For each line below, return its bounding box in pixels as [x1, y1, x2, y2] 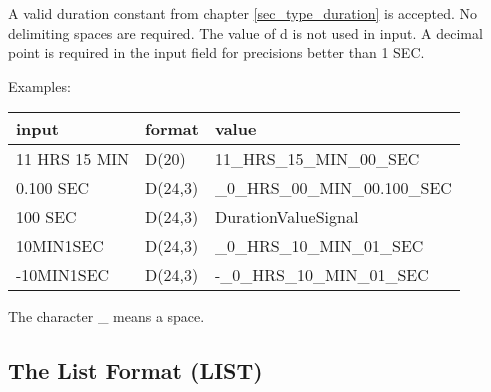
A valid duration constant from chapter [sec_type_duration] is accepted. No [8, 3, 478, 23]
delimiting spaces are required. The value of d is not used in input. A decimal [8, 22, 483, 43]
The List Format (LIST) [8, 355, 263, 386]
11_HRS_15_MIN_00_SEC [214, 147, 420, 171]
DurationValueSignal [214, 205, 359, 229]
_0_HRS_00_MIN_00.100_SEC [214, 176, 452, 200]
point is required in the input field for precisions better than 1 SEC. [8, 42, 425, 63]
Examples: [8, 75, 71, 96]
